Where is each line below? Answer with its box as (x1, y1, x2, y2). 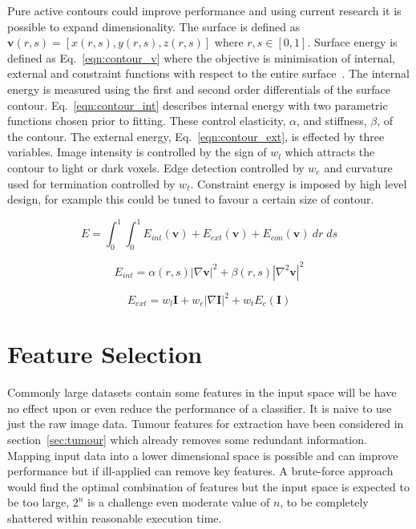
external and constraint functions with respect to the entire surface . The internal (7, 65, 410, 82)
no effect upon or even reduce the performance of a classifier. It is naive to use (7, 399, 392, 416)
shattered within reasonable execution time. (7, 509, 222, 526)
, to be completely (280, 494, 369, 511)
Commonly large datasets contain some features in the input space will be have (7, 384, 397, 401)
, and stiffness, (296, 112, 367, 129)
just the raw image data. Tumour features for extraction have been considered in (7, 415, 404, 432)
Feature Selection (7, 337, 203, 370)
